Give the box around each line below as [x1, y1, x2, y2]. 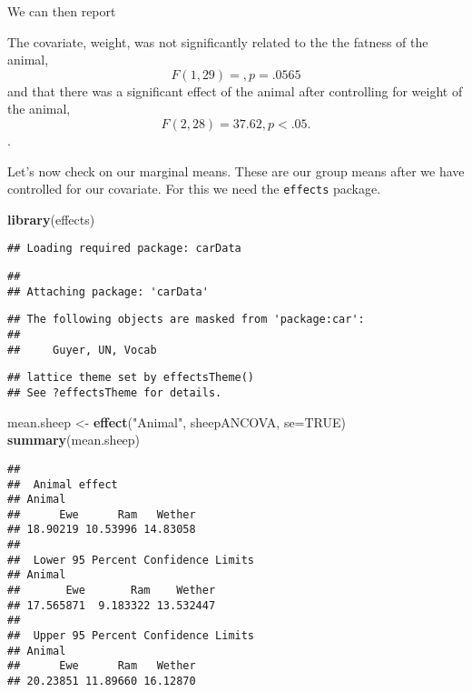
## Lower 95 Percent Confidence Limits [7, 553, 255, 567]
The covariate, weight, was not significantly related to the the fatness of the [7, 32, 428, 51]
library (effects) [7, 209, 95, 228]
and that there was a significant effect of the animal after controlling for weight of [7, 81, 463, 100]
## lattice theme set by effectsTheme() [7, 371, 255, 385]
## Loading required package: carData [7, 242, 241, 256]
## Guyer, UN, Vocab [7, 343, 157, 356]
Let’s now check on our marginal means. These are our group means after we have [7, 161, 465, 180]
